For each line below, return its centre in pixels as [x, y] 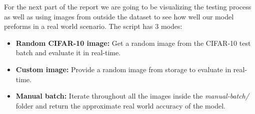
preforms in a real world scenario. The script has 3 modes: [93, 26]
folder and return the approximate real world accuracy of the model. [120, 105]
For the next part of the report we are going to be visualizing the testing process [128, 6]
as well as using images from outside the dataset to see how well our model [119, 16]
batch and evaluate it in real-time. [68, 53]
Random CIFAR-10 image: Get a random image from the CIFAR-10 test [133, 43]
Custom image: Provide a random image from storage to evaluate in [123, 69]
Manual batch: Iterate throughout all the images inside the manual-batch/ [132, 96]
